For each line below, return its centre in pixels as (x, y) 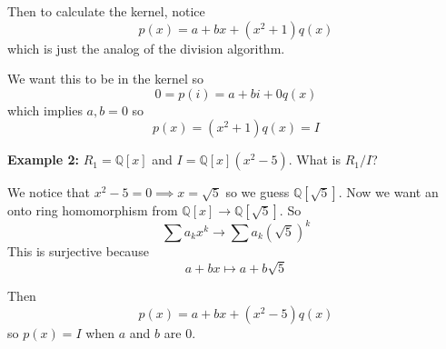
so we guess (258, 192)
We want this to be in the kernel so (106, 79)
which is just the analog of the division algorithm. (146, 48)
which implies (45, 110)
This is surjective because (78, 250)
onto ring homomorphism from (93, 210)
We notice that (49, 192)
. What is (314, 160)
